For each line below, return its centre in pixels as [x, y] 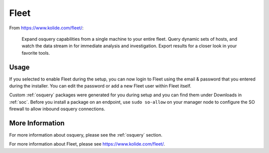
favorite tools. [36, 53]
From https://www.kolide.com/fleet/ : [46, 28]
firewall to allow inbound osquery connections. [57, 109]
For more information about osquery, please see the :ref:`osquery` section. [86, 135]
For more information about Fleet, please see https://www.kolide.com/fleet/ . [87, 144]
